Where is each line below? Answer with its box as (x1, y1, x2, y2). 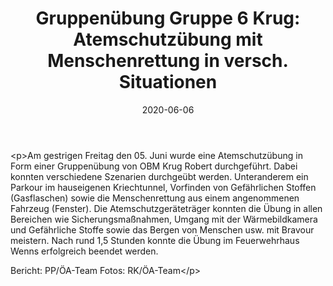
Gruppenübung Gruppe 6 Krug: (35, 7, 301, 30)
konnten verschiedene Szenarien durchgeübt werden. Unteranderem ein (10, 170, 309, 182)
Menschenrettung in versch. (47, 50, 289, 72)
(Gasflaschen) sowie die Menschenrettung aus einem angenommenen (10, 192, 300, 204)
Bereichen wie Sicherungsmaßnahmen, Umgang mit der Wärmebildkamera (10, 213, 318, 225)
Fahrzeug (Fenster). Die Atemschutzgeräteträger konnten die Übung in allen (10, 202, 323, 214)
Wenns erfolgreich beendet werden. (10, 245, 159, 257)
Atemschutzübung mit (73, 28, 263, 51)
